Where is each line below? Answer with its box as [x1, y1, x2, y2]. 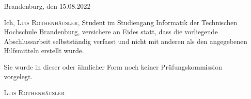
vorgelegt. [4, 71, 33, 81]
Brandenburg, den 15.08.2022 [4, 1, 91, 11]
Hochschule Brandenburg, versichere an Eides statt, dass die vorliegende [4, 27, 218, 37]
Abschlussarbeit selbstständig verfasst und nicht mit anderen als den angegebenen [4, 36, 248, 46]
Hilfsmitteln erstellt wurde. [4, 45, 84, 56]
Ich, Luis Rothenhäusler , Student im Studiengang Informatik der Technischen [4, 17, 237, 27]
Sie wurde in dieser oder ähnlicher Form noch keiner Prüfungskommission [4, 61, 222, 71]
